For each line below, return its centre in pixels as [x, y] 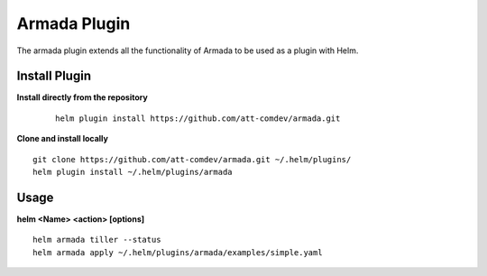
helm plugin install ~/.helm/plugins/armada [133, 172]
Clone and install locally [62, 139]
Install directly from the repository [82, 97]
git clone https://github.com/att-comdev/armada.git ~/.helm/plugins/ [192, 159]
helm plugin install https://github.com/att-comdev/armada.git [198, 118]
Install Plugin [54, 76]
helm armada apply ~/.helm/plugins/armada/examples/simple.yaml [178, 252]
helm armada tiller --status [97, 240]
